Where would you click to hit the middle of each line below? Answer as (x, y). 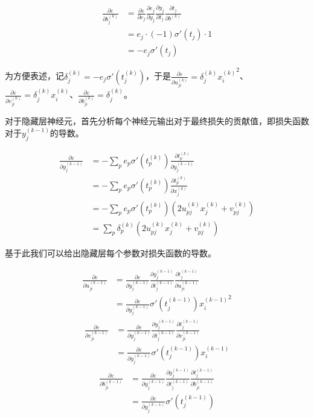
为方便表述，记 (34, 76)
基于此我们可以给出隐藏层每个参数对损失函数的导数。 (111, 252)
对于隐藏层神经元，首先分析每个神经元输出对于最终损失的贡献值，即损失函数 (157, 121)
